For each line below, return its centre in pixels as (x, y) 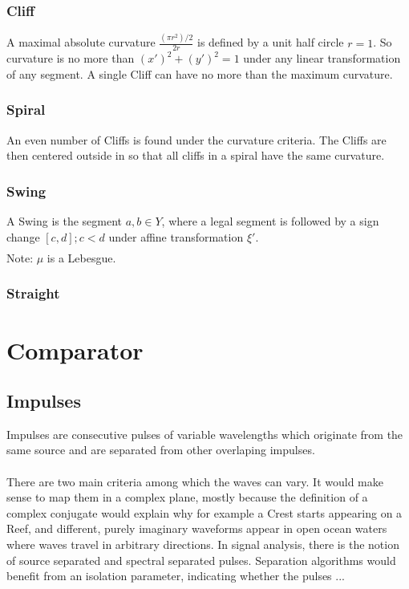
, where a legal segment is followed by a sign (270, 221)
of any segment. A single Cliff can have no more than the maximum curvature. (200, 73)
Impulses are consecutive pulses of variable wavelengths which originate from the (205, 434)
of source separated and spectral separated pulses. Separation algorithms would (201, 560)
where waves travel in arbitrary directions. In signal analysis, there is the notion (203, 544)
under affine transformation (176, 236)
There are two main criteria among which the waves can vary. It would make (195, 481)
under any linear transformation (322, 58)
